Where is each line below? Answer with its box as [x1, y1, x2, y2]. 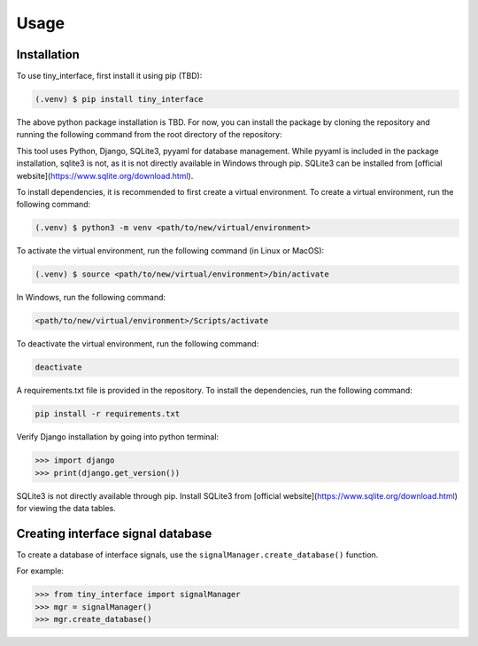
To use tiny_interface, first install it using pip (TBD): [16, 71, 203, 82]
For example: [16, 565, 65, 576]
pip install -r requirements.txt [35, 409, 181, 419]
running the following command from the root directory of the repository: [16, 129, 282, 140]
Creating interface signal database [16, 525, 212, 541]
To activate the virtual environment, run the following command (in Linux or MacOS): [16, 245, 325, 256]
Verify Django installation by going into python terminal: [16, 432, 220, 442]
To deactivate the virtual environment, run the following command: [16, 339, 259, 349]
